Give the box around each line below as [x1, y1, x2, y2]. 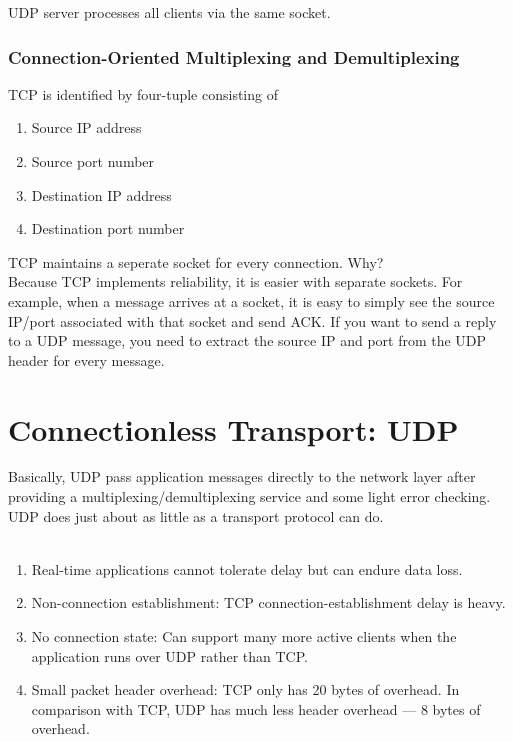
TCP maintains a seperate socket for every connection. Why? [8, 251, 384, 272]
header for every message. [8, 349, 165, 370]
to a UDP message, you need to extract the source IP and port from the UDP [8, 330, 487, 351]
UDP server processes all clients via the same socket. [8, 2, 331, 22]
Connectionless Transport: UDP [8, 408, 459, 449]
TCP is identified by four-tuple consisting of [8, 83, 278, 104]
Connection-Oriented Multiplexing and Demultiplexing [8, 44, 460, 69]
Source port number [31, 151, 155, 171]
